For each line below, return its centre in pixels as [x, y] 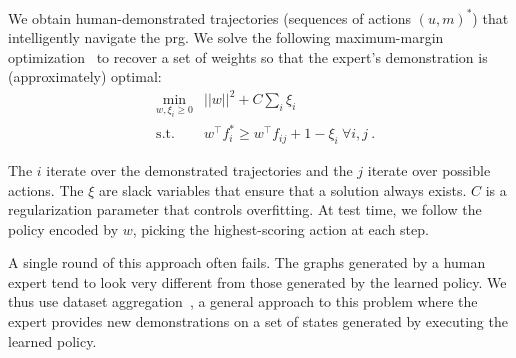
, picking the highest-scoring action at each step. [280, 228]
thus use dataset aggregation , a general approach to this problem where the [243, 301]
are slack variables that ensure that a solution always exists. [282, 189]
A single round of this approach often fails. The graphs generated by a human [247, 262]
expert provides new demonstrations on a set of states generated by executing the [258, 321]
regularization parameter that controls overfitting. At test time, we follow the [245, 209]
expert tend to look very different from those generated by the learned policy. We [257, 281]
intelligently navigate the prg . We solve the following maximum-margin [226, 37]
